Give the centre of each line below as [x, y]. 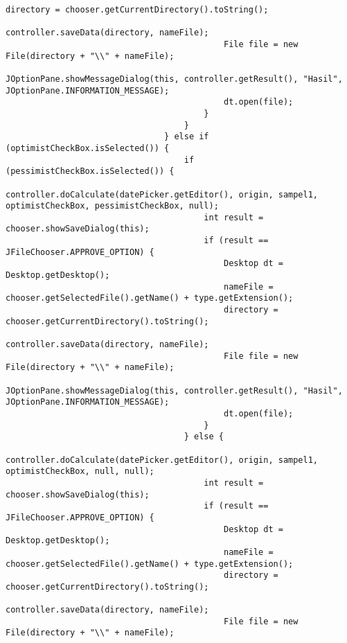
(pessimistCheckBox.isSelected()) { [90, 171]
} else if [187, 137]
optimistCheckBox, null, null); [80, 472]
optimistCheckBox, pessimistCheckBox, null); [112, 206]
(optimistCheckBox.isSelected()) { [88, 148]
